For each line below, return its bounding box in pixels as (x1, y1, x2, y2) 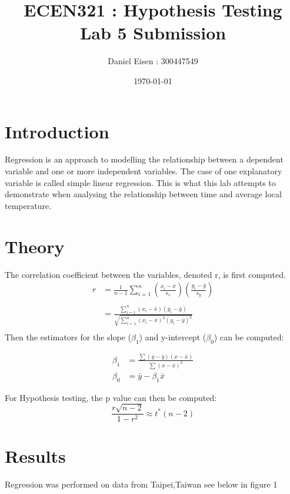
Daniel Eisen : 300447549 (108, 55, 198, 67)
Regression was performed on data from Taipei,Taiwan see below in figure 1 (5, 478, 278, 490)
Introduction (5, 119, 109, 143)
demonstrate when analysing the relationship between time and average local (5, 188, 282, 200)
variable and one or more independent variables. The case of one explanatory (5, 165, 282, 177)
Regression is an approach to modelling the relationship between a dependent (5, 153, 284, 165)
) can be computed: (214, 330, 284, 343)
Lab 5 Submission (79, 21, 226, 45)
